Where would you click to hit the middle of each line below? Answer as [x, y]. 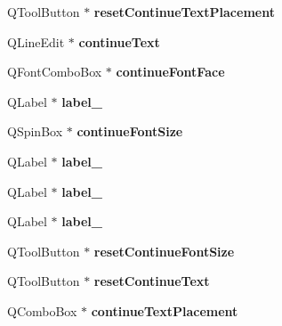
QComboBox [42, 310]
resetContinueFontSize [164, 251]
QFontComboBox [55, 72]
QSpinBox [35, 131]
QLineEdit [36, 41]
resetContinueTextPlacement [184, 12]
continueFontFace [170, 72]
